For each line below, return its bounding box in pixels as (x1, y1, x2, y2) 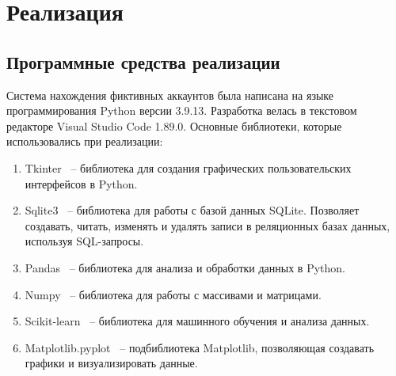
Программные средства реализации (6, 49, 280, 74)
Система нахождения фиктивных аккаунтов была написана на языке (6, 86, 333, 103)
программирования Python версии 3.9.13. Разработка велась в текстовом (6, 102, 357, 119)
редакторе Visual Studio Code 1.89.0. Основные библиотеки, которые (6, 117, 342, 134)
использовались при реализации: (6, 133, 163, 150)
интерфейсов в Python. (25, 175, 138, 192)
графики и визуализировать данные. (25, 355, 198, 371)
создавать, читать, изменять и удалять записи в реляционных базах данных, (25, 217, 390, 234)
